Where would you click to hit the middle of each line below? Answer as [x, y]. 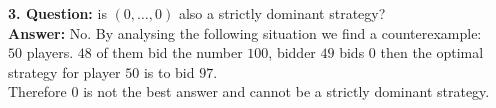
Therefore [37, 91]
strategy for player [64, 71]
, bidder [292, 52]
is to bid [169, 71]
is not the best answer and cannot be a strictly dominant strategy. [286, 91]
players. [50, 52]
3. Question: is [57, 13]
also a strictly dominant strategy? [282, 13]
